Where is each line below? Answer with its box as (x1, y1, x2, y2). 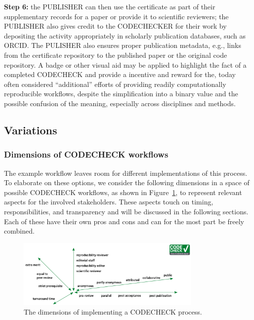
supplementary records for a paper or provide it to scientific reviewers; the (4, 11, 229, 21)
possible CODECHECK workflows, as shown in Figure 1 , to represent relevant (4, 187, 242, 197)
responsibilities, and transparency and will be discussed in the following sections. (4, 206, 249, 216)
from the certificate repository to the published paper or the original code (4, 49, 227, 60)
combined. (4, 226, 35, 236)
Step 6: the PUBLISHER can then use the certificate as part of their (4, 1, 215, 11)
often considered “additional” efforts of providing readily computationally (4, 79, 226, 89)
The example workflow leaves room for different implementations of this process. (4, 167, 248, 178)
